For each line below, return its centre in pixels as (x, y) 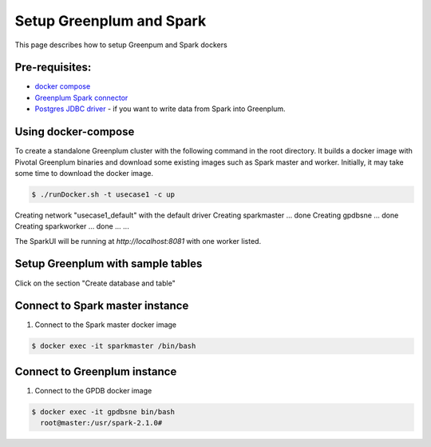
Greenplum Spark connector (81, 98)
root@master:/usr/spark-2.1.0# (101, 423)
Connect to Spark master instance (102, 306)
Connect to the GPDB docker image (93, 390)
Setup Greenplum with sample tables (109, 264)
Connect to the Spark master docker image (106, 325)
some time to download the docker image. (84, 173)
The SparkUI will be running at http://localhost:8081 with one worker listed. (138, 241)
